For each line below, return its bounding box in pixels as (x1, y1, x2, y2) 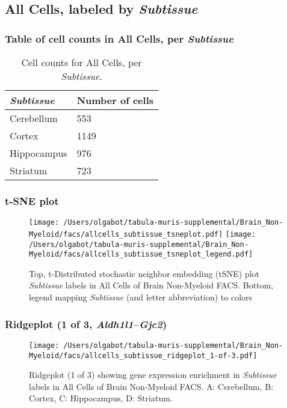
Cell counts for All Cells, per (21, 55, 142, 69)
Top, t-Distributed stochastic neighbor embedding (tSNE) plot (29, 267, 260, 279)
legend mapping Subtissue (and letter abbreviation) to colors (29, 291, 253, 303)
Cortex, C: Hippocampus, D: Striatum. (29, 392, 173, 404)
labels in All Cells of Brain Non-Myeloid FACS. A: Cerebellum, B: (29, 380, 274, 392)
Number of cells (76, 93, 154, 107)
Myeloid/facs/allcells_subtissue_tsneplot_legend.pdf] (29, 250, 253, 259)
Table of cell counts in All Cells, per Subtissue (5, 31, 233, 46)
